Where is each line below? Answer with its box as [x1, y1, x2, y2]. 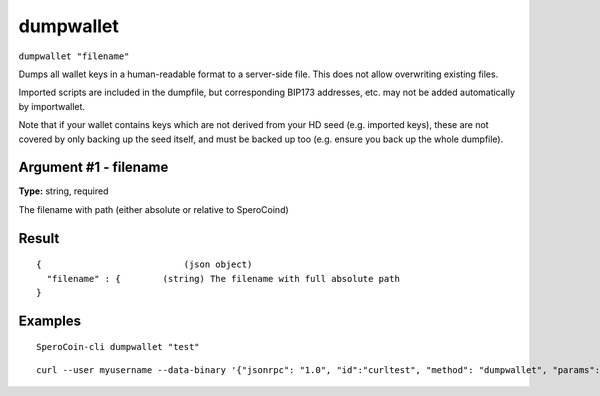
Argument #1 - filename [18, 159, 169, 176]
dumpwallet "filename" [18, 50, 130, 62]
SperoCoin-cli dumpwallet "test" [36, 341, 200, 353]
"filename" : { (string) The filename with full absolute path [46, 273, 400, 284]
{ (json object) [36, 259, 253, 270]
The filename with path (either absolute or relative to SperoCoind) [18, 203, 289, 215]
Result [18, 230, 60, 247]
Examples [18, 312, 82, 329]
